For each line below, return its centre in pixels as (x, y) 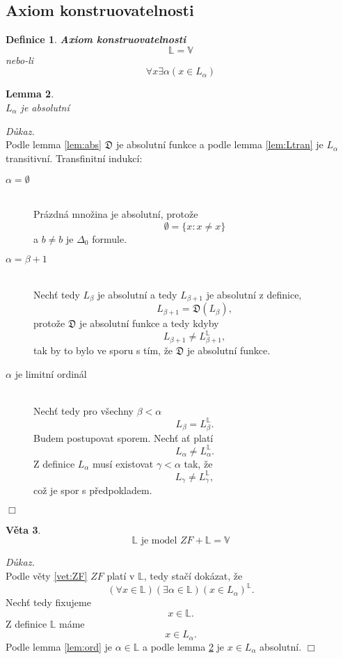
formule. (110, 238)
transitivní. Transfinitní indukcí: (74, 158)
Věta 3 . (23, 529)
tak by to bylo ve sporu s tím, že (103, 350)
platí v (121, 576)
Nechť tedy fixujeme (48, 602)
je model (159, 541)
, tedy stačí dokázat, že (193, 576)
